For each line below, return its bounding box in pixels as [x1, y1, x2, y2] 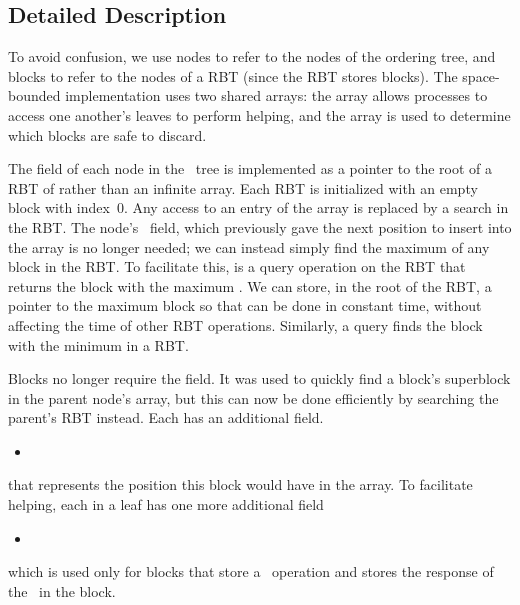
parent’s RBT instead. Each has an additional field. [8, 407, 324, 428]
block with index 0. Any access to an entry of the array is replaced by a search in [8, 197, 509, 218]
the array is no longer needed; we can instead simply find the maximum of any [8, 236, 490, 257]
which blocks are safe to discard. [8, 124, 207, 145]
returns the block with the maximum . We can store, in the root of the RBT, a [8, 275, 492, 296]
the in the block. [8, 580, 116, 601]
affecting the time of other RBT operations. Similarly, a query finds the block [8, 314, 483, 335]
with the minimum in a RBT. [8, 334, 189, 355]
